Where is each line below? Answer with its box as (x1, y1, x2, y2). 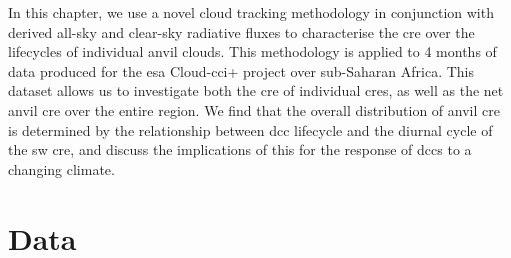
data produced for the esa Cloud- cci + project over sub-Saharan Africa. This (8, 60, 475, 81)
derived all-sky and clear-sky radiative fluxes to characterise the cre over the (8, 21, 475, 42)
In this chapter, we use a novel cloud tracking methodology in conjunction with (8, 2, 494, 22)
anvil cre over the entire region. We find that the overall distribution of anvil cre (8, 99, 500, 120)
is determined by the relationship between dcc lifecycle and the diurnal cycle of (8, 119, 493, 140)
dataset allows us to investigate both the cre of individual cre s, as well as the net (8, 80, 504, 101)
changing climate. (8, 158, 115, 179)
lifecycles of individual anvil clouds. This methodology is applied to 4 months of (8, 41, 497, 62)
